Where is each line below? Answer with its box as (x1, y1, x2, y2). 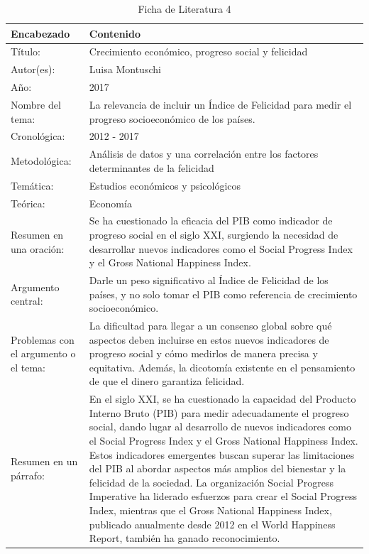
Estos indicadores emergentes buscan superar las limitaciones (89, 447, 355, 462)
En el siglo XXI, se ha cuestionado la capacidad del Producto (89, 391, 356, 406)
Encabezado (11, 26, 70, 40)
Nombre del (11, 97, 61, 112)
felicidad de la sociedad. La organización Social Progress (89, 474, 334, 489)
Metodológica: (11, 153, 72, 168)
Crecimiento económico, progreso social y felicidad (89, 44, 308, 59)
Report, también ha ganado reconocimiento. (89, 531, 280, 545)
